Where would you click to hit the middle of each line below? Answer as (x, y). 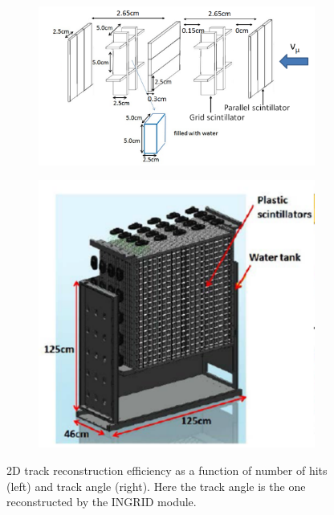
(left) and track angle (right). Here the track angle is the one (156, 486)
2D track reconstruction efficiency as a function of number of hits (167, 470)
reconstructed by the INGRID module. (102, 502)
